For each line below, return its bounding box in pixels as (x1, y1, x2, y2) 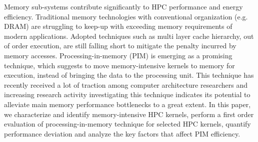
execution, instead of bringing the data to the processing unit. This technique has (4, 70, 254, 80)
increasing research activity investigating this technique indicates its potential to (4, 89, 250, 100)
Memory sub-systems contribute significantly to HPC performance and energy (4, 1, 243, 11)
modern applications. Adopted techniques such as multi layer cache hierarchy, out (4, 30, 254, 41)
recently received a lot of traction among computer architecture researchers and (4, 79, 247, 90)
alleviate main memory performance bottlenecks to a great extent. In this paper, (4, 99, 251, 109)
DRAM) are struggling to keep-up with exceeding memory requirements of (4, 21, 232, 31)
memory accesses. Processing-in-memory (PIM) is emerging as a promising (4, 50, 232, 60)
